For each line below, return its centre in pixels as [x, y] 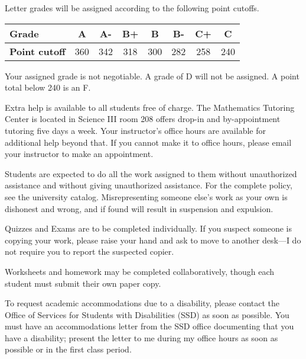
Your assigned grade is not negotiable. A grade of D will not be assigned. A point [152, 76]
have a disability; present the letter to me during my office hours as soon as [141, 337]
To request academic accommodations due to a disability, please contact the [142, 303]
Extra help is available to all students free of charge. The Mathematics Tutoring [150, 107]
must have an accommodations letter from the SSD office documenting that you [149, 326]
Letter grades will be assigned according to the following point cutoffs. [132, 8]
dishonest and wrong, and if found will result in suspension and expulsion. [139, 208]
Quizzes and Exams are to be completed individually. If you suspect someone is [149, 228]
